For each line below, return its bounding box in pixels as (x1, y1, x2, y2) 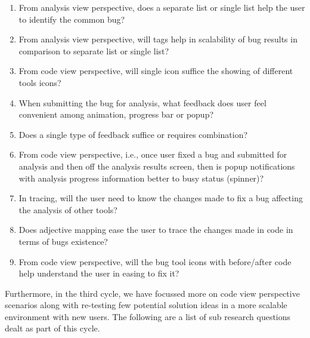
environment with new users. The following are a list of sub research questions (5, 310, 291, 322)
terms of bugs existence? (18, 235, 108, 247)
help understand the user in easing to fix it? (18, 267, 179, 279)
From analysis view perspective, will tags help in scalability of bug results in (18, 33, 297, 45)
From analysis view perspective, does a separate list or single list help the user (18, 1, 305, 13)
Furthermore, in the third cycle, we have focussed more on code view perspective (5, 287, 300, 299)
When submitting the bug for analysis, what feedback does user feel (18, 96, 266, 109)
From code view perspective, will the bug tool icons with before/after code (18, 255, 292, 268)
